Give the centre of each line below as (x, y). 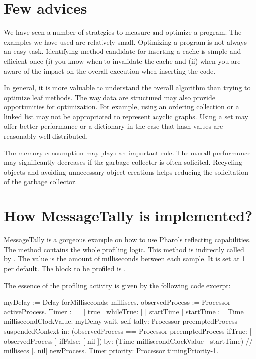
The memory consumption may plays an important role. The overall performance (127, 152)
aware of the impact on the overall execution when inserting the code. (110, 71)
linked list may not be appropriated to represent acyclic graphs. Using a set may (126, 116)
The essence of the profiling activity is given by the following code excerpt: (117, 285)
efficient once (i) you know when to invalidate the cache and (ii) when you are (122, 61)
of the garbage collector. (41, 181)
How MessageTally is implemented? (128, 216)
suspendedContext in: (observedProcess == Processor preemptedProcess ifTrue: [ (128, 331)
